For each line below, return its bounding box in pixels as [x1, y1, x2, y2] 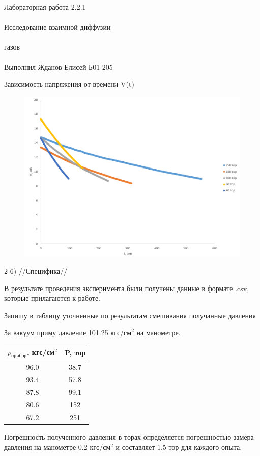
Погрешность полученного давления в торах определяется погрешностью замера [4, 431, 254, 442]
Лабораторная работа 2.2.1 [4, 2, 86, 12]
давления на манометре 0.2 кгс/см [4, 441, 111, 452]
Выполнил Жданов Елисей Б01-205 [4, 61, 113, 72]
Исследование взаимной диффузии [4, 21, 111, 32]
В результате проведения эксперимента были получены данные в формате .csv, [4, 282, 249, 293]
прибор [11, 353, 27, 359]
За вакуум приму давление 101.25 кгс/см [4, 327, 132, 338]
